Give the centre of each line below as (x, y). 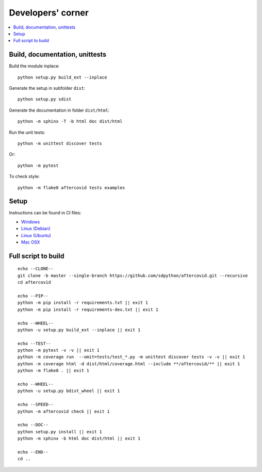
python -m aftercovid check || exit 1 (64, 411)
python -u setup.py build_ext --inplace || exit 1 (79, 330)
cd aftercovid (34, 282)
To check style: (24, 177)
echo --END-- (33, 452)
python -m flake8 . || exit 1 (54, 371)
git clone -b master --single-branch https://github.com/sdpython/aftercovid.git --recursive (133, 276)
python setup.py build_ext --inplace (63, 77)
